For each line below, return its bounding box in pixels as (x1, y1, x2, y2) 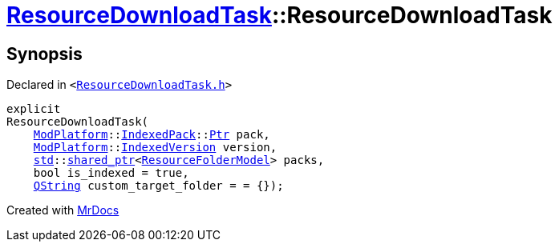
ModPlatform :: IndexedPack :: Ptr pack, (33, 128, 270, 142)
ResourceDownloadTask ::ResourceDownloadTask (6, 2, 553, 29)
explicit (6, 102, 61, 116)
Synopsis (6, 43, 83, 64)
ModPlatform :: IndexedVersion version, (33, 141, 277, 154)
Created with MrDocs (6, 203, 119, 218)
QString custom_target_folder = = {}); (33, 179, 284, 193)
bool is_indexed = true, (33, 166, 189, 180)
